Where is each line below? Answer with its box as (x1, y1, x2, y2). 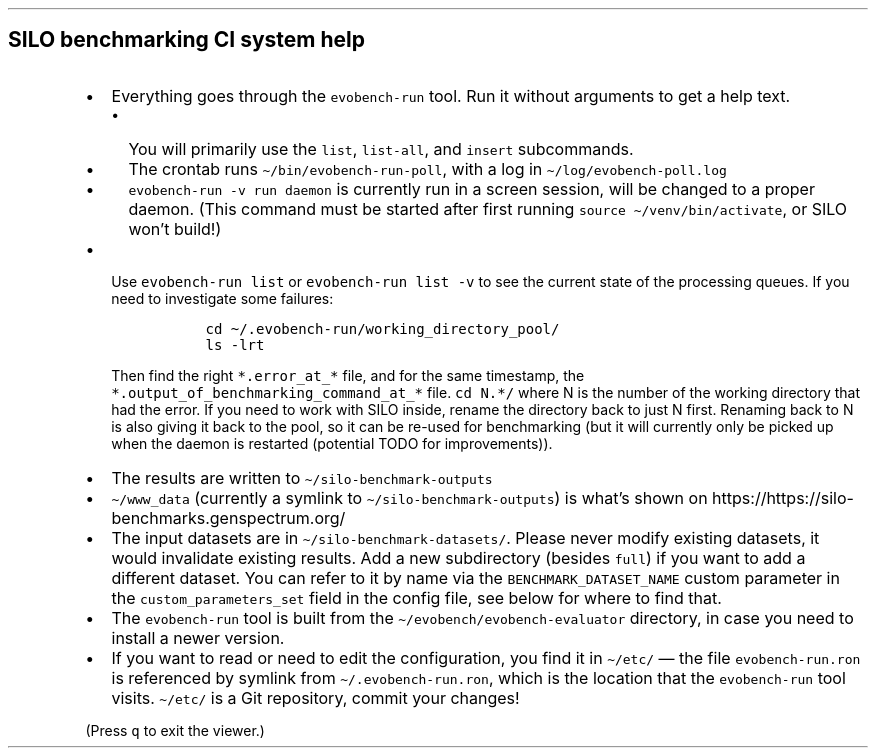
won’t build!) (128, 218, 222, 239)
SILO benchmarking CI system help (8, 27, 365, 53)
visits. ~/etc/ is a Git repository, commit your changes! (111, 687, 520, 708)
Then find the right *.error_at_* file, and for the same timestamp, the (111, 366, 585, 384)
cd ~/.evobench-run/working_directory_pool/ (205, 320, 560, 337)
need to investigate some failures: (111, 289, 334, 307)
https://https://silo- (712, 487, 854, 508)
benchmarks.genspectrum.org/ (111, 507, 346, 528)
